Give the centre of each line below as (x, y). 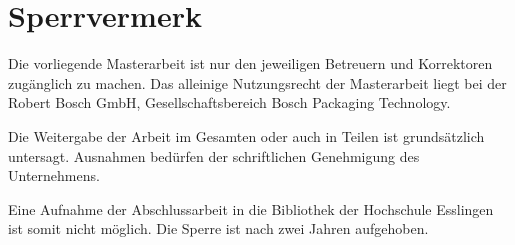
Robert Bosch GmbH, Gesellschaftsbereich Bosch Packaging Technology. (229, 102)
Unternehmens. (54, 175)
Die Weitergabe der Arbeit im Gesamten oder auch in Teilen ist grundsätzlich (246, 135)
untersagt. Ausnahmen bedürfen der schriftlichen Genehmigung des (214, 155)
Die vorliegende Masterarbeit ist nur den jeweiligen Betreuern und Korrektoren (250, 63)
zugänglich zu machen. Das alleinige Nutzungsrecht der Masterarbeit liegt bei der (257, 82)
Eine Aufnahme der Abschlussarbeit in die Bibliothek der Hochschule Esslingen (251, 208)
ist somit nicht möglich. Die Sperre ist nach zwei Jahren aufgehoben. (218, 228)
